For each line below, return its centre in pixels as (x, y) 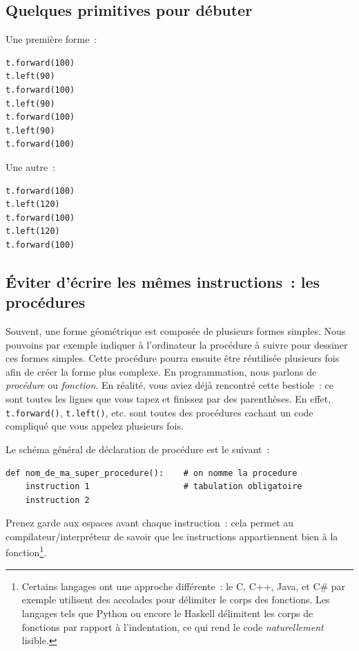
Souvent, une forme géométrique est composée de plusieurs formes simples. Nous (176, 331)
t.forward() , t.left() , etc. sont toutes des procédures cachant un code (159, 412)
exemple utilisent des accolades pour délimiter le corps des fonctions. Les (176, 599)
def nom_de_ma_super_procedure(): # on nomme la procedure (152, 473)
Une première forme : (51, 39)
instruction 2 (57, 500)
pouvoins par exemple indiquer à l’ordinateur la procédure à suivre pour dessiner (177, 344)
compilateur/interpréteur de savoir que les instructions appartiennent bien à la (172, 536)
